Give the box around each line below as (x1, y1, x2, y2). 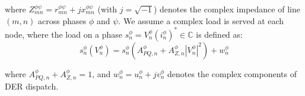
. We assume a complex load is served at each (118, 14, 284, 27)
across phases (38, 14, 87, 27)
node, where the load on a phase (5, 28, 123, 40)
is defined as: (196, 28, 243, 40)
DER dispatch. (5, 80, 59, 92)
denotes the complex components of (167, 67, 297, 80)
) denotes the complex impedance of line (153, 3, 300, 15)
